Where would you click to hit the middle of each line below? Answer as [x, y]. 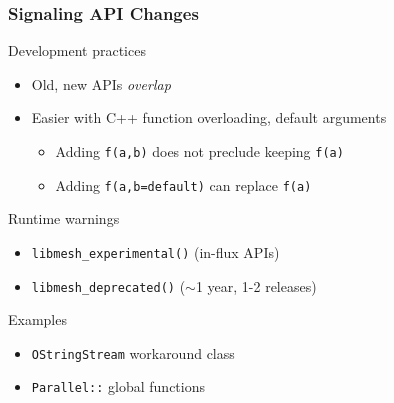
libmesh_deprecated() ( [108, 285]
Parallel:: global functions [118, 386]
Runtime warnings [64, 218]
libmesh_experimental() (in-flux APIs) [155, 251]
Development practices [77, 50]
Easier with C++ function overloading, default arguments [209, 117]
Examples [37, 319]
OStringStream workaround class [133, 352]
